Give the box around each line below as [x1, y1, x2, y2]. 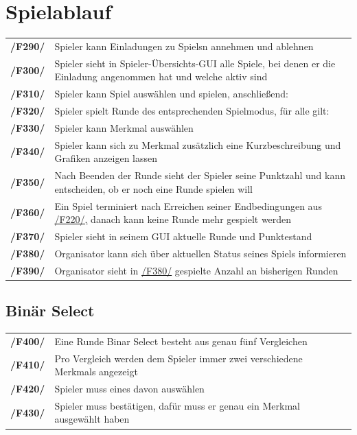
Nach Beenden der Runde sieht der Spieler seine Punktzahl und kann [54, 168, 346, 183]
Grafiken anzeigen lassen [54, 151, 158, 165]
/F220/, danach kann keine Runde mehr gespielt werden [54, 212, 292, 226]
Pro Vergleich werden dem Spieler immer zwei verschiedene [54, 351, 303, 365]
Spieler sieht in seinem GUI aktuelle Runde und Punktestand [54, 229, 312, 243]
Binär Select [5, 300, 95, 321]
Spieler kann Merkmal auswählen [54, 120, 194, 134]
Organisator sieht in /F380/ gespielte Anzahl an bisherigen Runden [54, 263, 338, 277]
